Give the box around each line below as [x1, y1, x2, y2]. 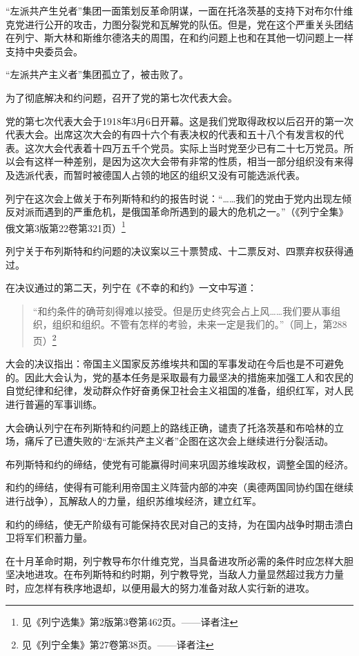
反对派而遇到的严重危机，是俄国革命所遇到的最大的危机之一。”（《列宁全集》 [6, 204, 349, 219]
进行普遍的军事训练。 [6, 396, 102, 411]
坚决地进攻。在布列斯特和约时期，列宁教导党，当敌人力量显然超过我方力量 [6, 567, 344, 581]
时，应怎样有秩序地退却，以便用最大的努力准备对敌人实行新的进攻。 [6, 580, 315, 595]
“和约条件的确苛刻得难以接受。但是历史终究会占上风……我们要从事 [32, 303, 331, 318]
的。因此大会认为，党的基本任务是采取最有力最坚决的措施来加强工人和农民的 [6, 369, 353, 384]
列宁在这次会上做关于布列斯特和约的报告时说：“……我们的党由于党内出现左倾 [6, 191, 352, 205]
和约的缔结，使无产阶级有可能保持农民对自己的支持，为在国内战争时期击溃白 [6, 517, 353, 531]
